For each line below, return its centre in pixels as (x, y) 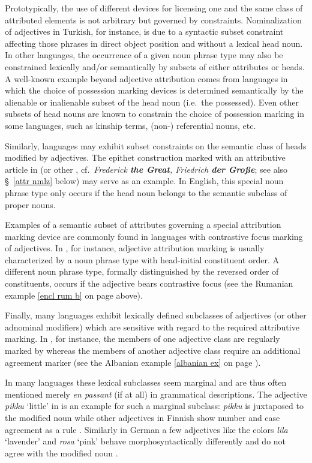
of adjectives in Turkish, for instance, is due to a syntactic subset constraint (144, 31)
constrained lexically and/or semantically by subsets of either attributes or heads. (155, 66)
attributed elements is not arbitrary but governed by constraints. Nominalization (153, 19)
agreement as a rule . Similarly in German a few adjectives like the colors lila (146, 429)
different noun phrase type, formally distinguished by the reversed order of (142, 271)
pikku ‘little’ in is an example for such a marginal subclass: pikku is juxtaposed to (154, 406)
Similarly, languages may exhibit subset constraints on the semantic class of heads (156, 145)
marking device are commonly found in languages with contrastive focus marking (154, 236)
